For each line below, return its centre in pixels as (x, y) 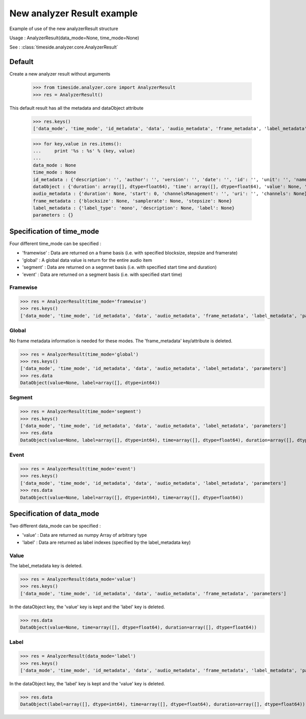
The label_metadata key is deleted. (46, 565)
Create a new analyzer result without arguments (60, 74)
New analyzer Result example (73, 13)
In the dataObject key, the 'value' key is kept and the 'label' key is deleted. (87, 607)
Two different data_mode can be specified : (55, 526)
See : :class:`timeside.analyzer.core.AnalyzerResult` (64, 47)
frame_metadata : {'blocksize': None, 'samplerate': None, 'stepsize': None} (132, 201)
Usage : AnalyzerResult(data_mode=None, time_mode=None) (74, 38)
